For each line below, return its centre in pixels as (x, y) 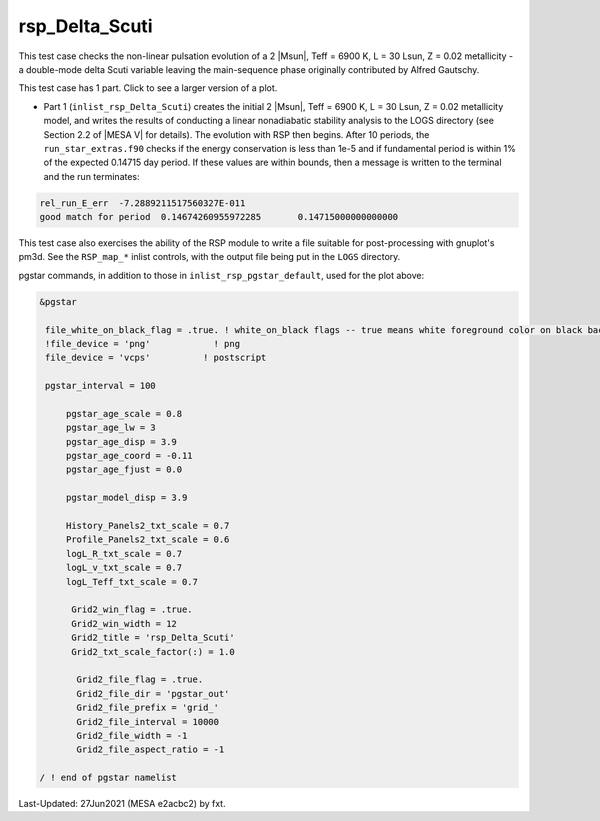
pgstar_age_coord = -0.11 (129, 456)
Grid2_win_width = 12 (124, 623)
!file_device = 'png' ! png (142, 343)
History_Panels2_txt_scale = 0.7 (147, 526)
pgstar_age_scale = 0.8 (124, 413)
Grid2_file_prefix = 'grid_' (148, 708)
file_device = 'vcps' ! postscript (156, 358)
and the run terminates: (91, 176)
